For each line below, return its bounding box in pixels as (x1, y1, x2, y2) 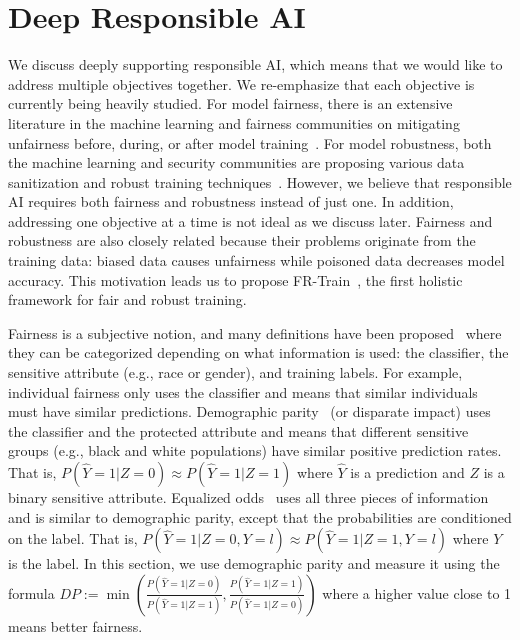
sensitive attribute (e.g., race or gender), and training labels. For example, (8, 362, 463, 383)
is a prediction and (350, 462, 465, 482)
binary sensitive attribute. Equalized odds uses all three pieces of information (8, 487, 489, 507)
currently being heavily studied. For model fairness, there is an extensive (8, 93, 453, 114)
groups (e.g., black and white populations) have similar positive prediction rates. (8, 440, 502, 461)
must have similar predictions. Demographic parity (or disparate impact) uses (8, 401, 491, 422)
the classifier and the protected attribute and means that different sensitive (8, 420, 469, 441)
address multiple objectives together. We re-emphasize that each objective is (8, 73, 475, 94)
